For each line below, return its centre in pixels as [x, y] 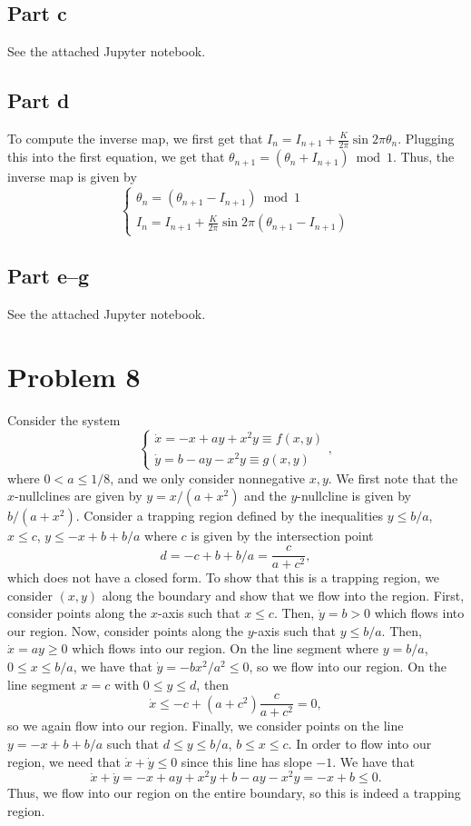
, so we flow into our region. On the [348, 667]
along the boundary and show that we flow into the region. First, [283, 595]
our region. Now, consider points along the [126, 630]
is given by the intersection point [282, 536]
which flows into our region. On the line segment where [226, 648]
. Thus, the [423, 157]
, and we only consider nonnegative [207, 478]
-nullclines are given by [78, 496]
